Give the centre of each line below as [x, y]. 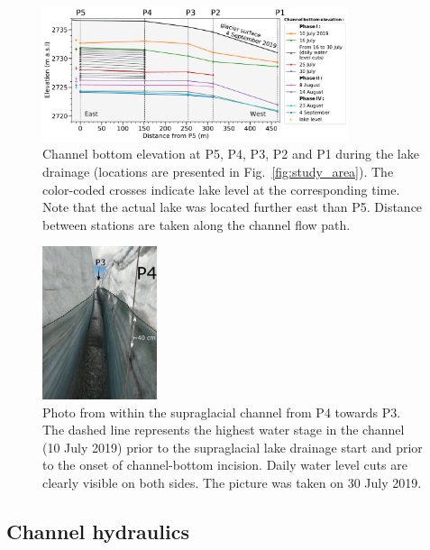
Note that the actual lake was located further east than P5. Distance [233, 207]
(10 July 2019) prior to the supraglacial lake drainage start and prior [233, 447]
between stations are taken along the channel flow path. [197, 224]
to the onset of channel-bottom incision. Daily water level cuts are [225, 465]
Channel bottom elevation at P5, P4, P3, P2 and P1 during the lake [231, 154]
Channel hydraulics [98, 532]
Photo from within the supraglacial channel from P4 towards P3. [222, 412]
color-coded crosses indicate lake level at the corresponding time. [221, 189]
